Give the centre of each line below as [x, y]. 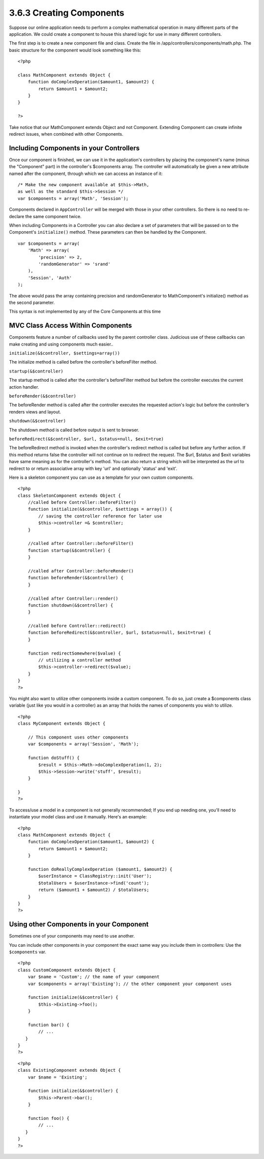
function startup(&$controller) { [69, 550]
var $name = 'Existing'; [57, 1077]
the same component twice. [53, 216]
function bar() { [48, 1025]
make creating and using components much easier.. [61, 344]
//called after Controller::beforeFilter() [81, 543]
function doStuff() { [54, 758]
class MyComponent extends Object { [62, 724]
